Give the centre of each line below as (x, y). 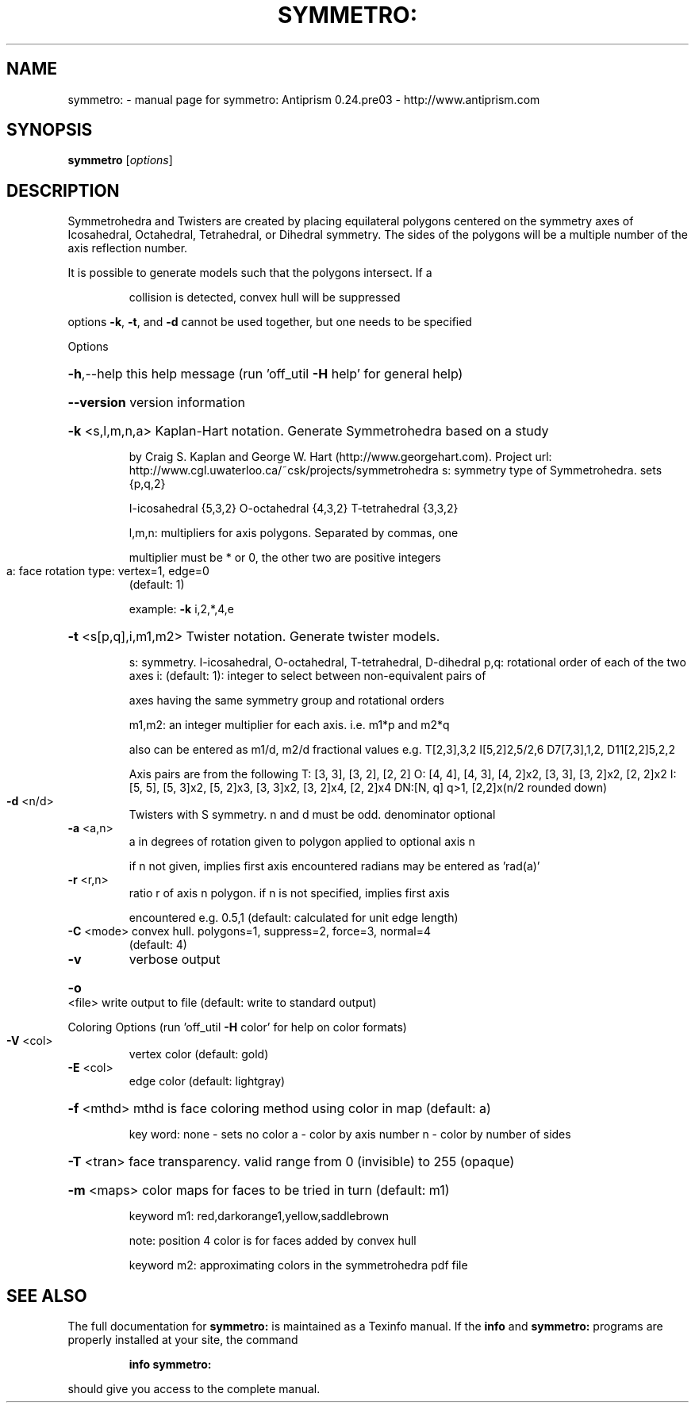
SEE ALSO (47, 1296)
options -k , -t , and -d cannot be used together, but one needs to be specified (270, 322)
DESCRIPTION (63, 190)
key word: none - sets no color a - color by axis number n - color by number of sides (350, 1134)
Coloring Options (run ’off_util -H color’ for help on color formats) (237, 1027)
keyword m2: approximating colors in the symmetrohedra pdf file (298, 1265)
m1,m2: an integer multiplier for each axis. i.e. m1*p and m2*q (289, 725)
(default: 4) (158, 945)
